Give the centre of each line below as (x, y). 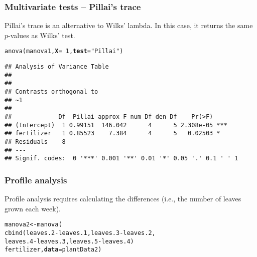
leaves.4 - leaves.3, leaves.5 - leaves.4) (69, 241)
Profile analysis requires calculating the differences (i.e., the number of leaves (123, 199)
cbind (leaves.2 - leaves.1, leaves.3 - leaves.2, (80, 233)
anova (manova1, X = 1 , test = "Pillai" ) (64, 51)
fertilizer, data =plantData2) (53, 250)
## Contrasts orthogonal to (51, 92)
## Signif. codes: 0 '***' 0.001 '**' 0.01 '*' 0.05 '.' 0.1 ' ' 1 (121, 159)
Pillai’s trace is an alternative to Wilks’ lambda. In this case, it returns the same (129, 25)
